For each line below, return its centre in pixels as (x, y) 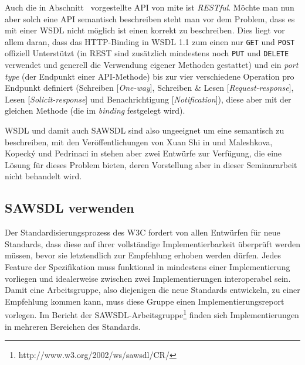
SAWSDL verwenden (70, 208)
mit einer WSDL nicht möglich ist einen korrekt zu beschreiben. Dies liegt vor (145, 30)
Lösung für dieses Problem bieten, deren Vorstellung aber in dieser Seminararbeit (151, 164)
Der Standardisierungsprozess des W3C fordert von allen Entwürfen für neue (143, 232)
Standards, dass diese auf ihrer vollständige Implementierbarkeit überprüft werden (152, 243)
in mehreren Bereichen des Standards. (73, 326)
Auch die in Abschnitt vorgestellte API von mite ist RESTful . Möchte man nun (150, 7)
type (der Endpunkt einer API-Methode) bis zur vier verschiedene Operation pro (150, 76)
